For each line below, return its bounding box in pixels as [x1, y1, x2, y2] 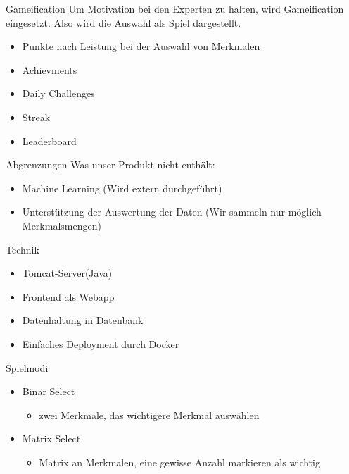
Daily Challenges [22, 86, 95, 101]
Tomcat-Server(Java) [22, 266, 113, 280]
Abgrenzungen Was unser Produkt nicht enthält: [6, 157, 215, 172]
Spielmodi [6, 360, 49, 375]
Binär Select [22, 384, 75, 399]
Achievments [22, 62, 77, 77]
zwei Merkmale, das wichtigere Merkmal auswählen [39, 407, 260, 422]
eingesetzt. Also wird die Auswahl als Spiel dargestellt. [6, 15, 241, 30]
